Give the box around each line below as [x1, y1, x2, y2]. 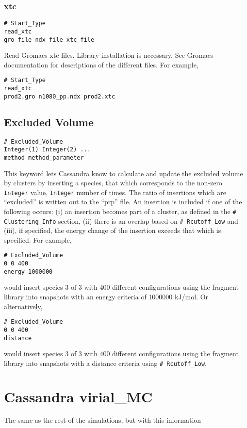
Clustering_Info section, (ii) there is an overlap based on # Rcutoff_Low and [4, 215, 238, 226]
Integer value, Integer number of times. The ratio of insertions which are [4, 187, 227, 197]
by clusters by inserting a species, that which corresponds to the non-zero [4, 178, 222, 188]
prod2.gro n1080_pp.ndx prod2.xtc [4, 93, 115, 100]
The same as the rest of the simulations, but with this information [4, 414, 201, 425]
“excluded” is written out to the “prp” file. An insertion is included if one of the [4, 197, 242, 207]
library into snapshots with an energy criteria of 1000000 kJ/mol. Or [4, 292, 209, 302]
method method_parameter [4, 154, 84, 161]
